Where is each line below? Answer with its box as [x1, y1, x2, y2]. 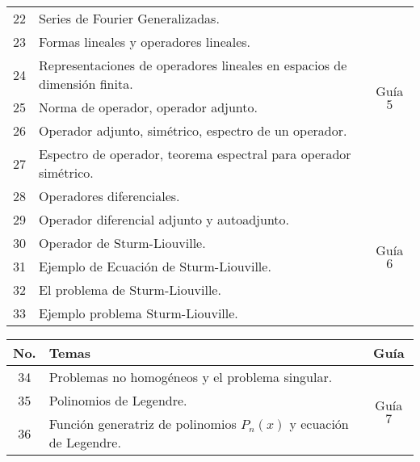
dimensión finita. [39, 74, 133, 93]
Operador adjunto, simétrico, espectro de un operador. [39, 121, 347, 140]
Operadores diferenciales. [39, 187, 180, 205]
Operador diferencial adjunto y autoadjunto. [39, 210, 290, 229]
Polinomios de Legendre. [48, 391, 187, 409]
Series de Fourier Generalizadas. [39, 9, 220, 27]
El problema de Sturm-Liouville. [39, 280, 221, 299]
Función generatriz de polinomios [48, 414, 237, 433]
